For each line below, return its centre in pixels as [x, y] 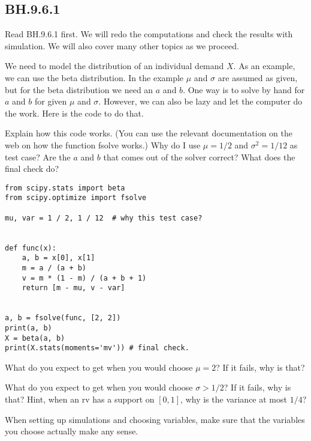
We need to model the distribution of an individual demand [114, 66]
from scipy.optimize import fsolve [76, 198]
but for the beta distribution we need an [79, 89]
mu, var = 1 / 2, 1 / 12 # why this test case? [104, 218]
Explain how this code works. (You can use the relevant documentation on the [149, 133]
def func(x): [31, 248]
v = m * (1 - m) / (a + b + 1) [84, 278]
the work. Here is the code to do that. [74, 113]
